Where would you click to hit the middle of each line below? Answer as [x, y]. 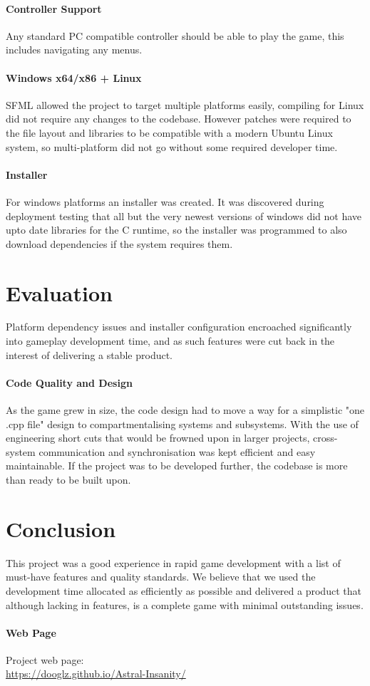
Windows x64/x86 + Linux [74, 77]
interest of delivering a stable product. [89, 354]
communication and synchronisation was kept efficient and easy [177, 451]
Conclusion [61, 528]
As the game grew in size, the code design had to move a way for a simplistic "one [185, 410]
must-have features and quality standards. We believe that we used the [161, 577]
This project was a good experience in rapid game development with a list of [173, 562]
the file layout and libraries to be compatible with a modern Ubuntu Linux [169, 132]
